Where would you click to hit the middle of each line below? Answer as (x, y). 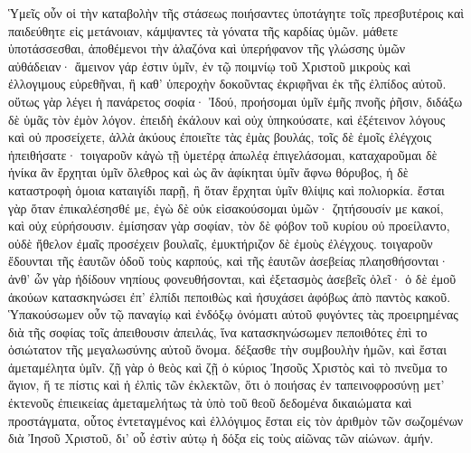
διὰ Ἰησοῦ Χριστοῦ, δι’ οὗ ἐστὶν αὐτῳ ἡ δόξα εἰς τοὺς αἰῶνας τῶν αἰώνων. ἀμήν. (221, 438)
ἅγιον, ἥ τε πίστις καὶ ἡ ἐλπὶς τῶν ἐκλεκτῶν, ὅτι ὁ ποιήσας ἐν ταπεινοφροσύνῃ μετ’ (226, 385)
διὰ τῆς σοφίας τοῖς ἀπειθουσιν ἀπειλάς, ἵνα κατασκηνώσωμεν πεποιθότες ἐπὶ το (218, 331)
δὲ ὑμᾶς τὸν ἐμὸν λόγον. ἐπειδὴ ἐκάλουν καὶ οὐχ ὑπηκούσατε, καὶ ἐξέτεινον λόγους (227, 119)
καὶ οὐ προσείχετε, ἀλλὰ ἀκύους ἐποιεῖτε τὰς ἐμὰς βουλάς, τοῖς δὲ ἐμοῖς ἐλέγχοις (220, 137)
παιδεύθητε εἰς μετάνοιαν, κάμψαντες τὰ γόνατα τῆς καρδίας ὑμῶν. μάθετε (203, 30)
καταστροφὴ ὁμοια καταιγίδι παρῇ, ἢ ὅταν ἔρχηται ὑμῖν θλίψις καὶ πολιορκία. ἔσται (226, 189)
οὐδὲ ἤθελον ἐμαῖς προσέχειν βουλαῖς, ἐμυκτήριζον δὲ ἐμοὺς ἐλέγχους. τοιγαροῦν (221, 243)
